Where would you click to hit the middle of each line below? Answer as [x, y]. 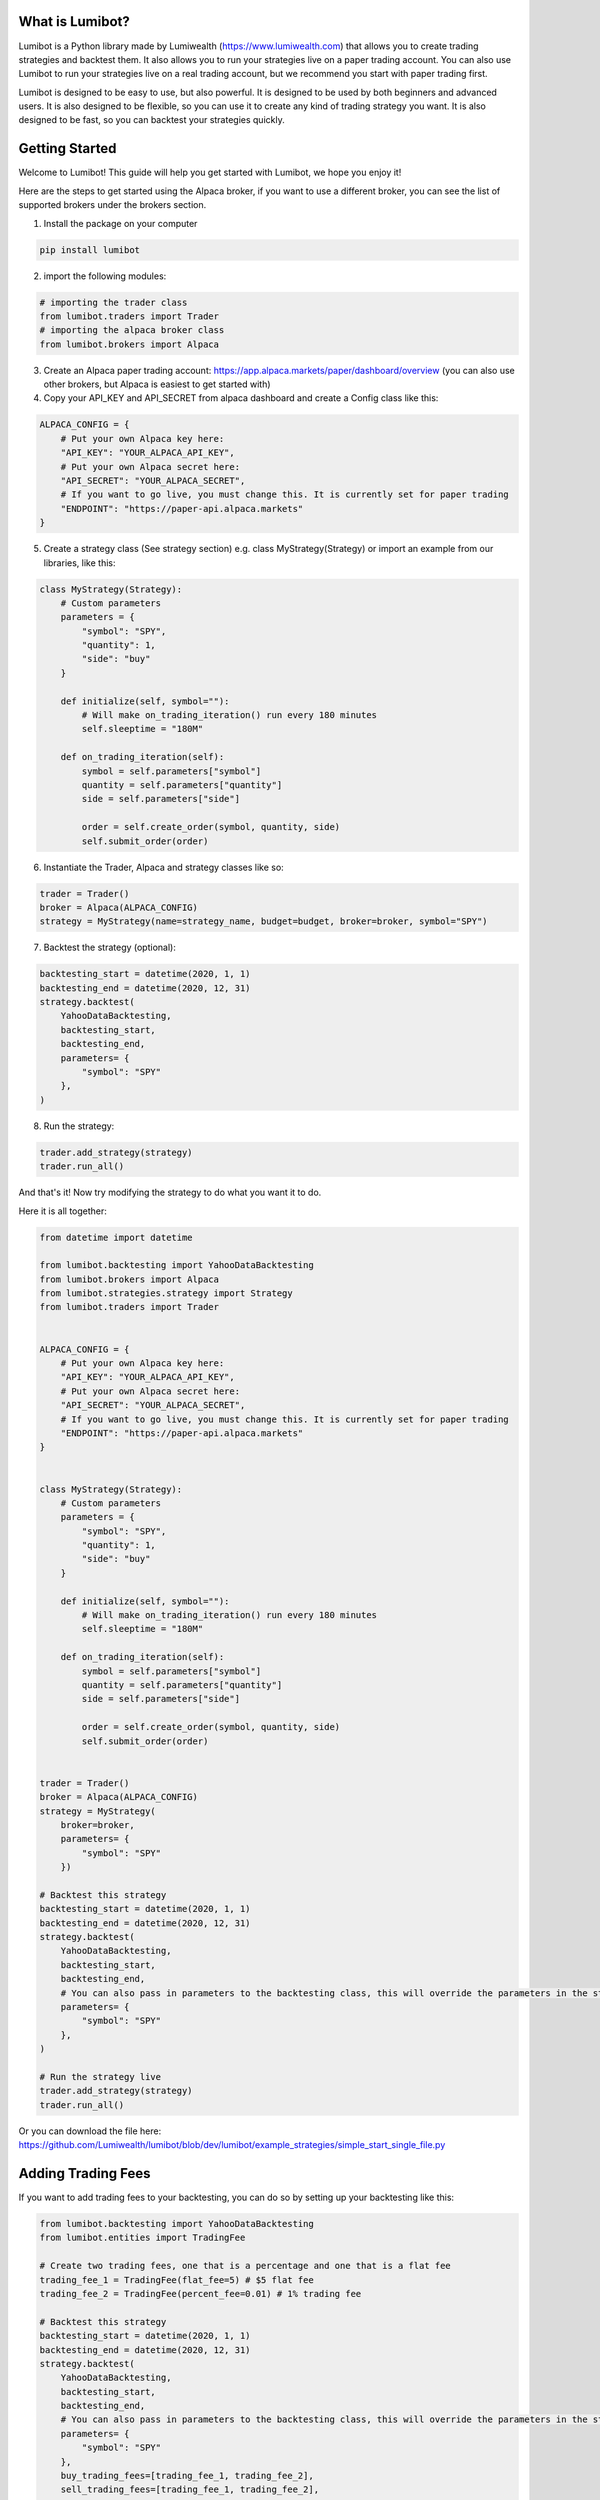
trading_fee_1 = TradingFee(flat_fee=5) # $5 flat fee [176, 2279]
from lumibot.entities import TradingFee [142, 2238]
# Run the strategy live [100, 2076]
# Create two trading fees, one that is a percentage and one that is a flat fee [245, 2266]
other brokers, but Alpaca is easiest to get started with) [157, 384]
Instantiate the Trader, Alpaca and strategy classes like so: [163, 867]
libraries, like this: [79, 562]
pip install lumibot [89, 249]
